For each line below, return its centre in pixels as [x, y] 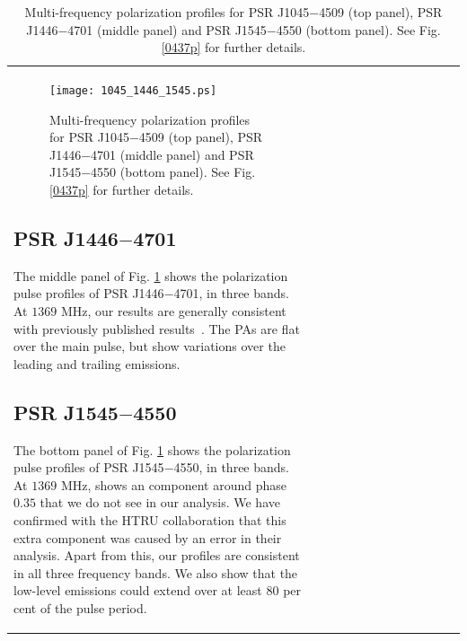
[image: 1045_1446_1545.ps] [133, 91]
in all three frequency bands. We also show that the [156, 572]
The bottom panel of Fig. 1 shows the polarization [152, 449]
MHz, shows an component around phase [173, 484]
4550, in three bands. [231, 467]
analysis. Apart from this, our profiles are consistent [157, 555]
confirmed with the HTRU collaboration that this [150, 520]
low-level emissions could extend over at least [138, 590]
